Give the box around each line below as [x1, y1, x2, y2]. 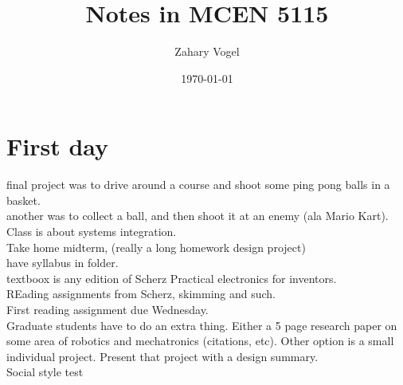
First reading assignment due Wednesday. [6, 301, 209, 317]
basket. [6, 191, 41, 208]
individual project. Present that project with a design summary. [6, 348, 319, 364]
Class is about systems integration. [6, 223, 177, 240]
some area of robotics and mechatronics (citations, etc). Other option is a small [6, 332, 394, 349]
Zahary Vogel [174, 43, 240, 60]
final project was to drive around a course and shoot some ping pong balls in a [6, 176, 390, 193]
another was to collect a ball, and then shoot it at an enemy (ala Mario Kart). [6, 207, 389, 224]
